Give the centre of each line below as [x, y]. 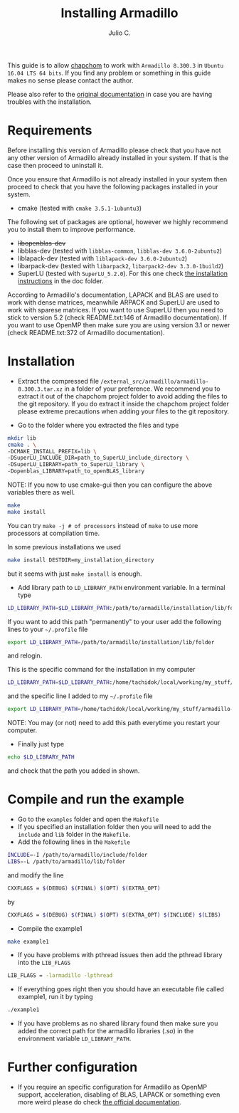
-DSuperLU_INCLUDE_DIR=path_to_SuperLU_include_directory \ [99, 458]
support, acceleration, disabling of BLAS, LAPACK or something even [119, 1094]
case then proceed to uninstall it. [55, 165]
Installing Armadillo [119, 13]
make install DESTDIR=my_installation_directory [81, 560]
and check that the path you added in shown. [74, 771]
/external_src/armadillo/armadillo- [155, 381]
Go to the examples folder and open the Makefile [88, 819]
